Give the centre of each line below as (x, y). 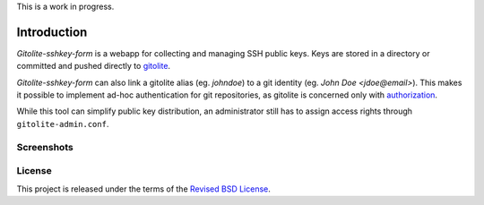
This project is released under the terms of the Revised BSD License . (143, 189)
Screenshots (45, 147)
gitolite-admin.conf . (63, 124)
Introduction (52, 32)
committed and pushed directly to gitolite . (93, 66)
